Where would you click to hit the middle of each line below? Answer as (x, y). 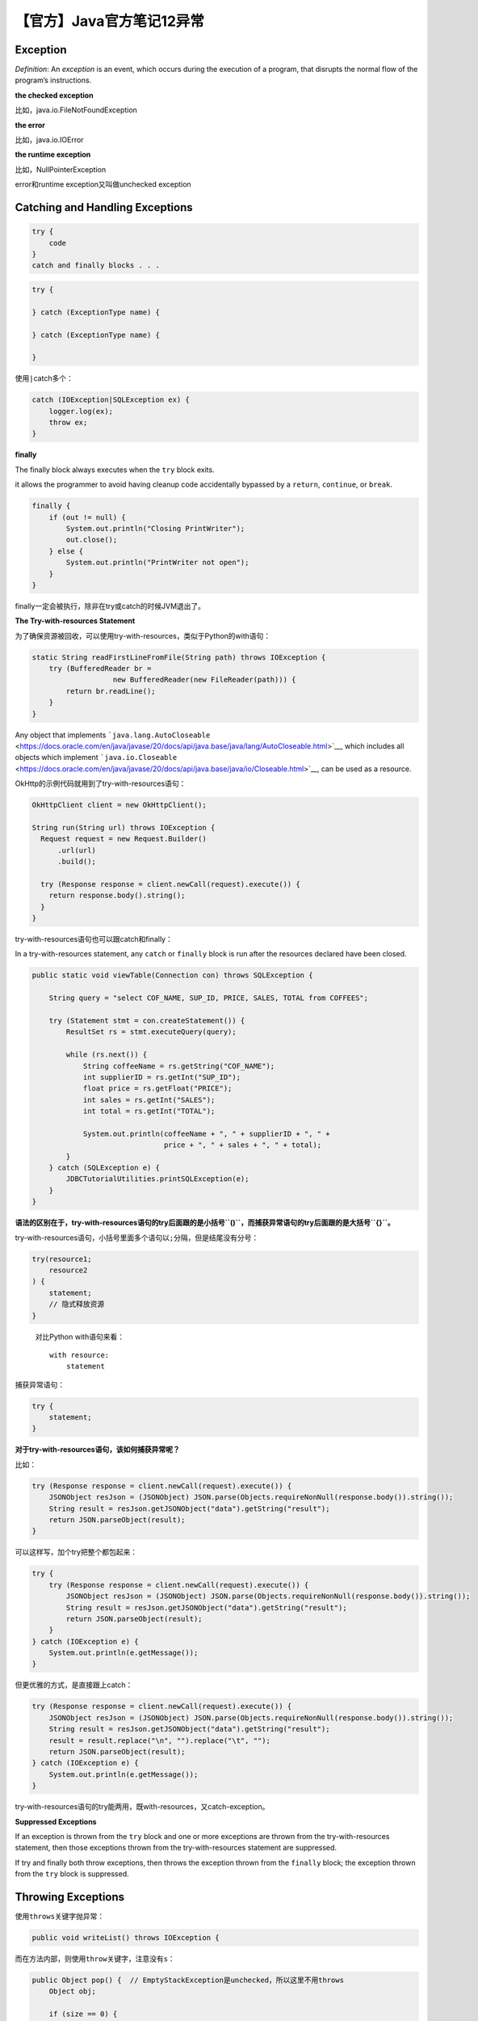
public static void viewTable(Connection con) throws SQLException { (172, 975)
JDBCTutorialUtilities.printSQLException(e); (157, 1179)
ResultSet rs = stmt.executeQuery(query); (151, 1032)
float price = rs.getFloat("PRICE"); (157, 1089)
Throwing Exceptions (70, 1897)
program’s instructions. (53, 80)
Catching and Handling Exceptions (104, 207)
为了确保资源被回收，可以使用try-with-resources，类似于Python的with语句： (143, 635)
